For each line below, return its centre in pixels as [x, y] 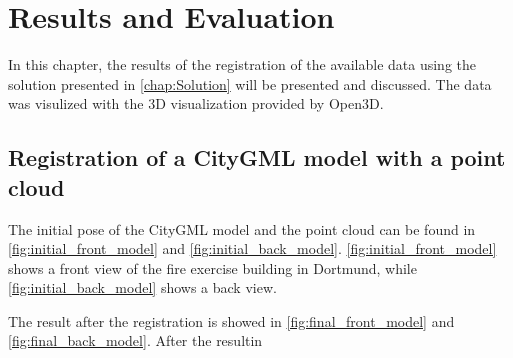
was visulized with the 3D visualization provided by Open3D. [196, 103]
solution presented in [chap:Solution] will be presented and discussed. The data [250, 83]
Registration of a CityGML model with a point [257, 157]
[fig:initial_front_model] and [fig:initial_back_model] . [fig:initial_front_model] [252, 248]
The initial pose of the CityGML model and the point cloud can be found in [242, 228]
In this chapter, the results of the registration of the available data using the [242, 64]
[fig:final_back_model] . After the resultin [135, 340]
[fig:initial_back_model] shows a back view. [142, 287]
